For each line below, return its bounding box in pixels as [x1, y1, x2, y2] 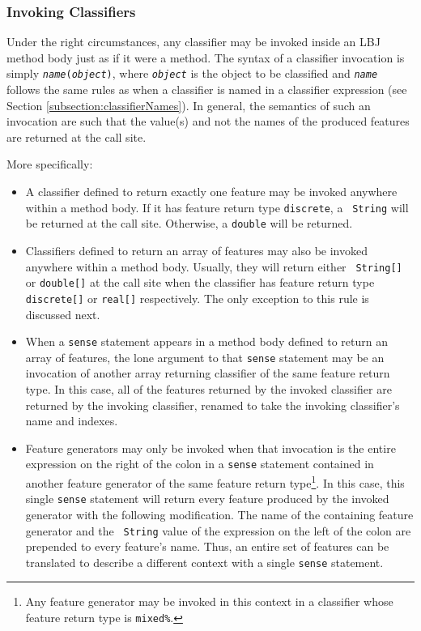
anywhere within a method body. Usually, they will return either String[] [25, 258, 402, 275]
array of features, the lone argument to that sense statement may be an [25, 348, 385, 365]
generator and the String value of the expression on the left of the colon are [25, 522, 411, 539]
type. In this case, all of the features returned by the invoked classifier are [25, 381, 392, 397]
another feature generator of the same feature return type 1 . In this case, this [25, 472, 405, 491]
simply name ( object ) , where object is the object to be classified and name [6, 65, 378, 82]
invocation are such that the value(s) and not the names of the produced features [6, 113, 410, 130]
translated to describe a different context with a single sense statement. [25, 553, 384, 570]
